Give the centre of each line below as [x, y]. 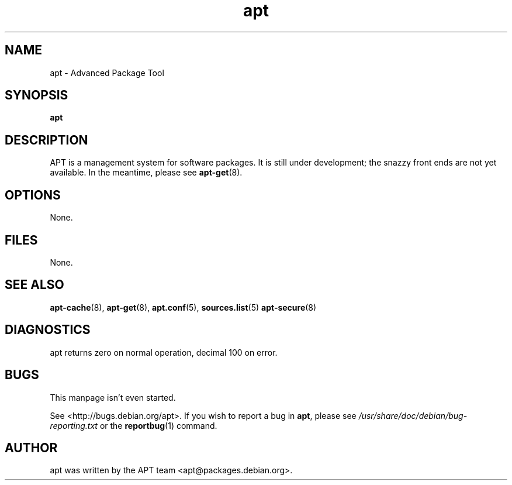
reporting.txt [74, 425]
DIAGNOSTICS [48, 330]
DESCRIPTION [46, 140]
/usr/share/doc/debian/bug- [413, 415]
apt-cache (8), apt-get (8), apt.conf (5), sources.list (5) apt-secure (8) [183, 307]
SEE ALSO [34, 285]
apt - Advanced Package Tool [107, 73]
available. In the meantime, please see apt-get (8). [146, 173]
